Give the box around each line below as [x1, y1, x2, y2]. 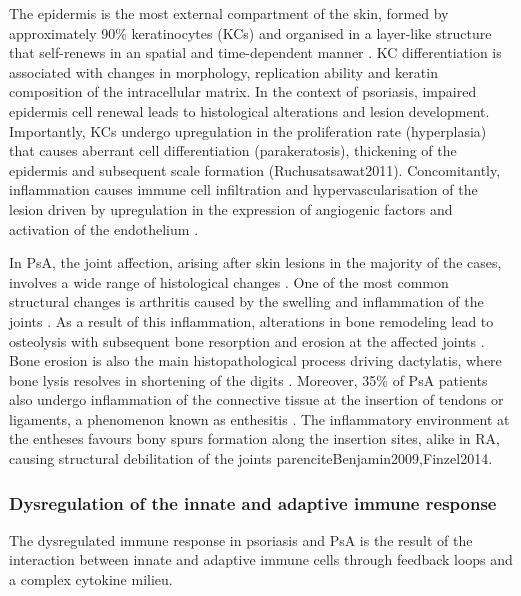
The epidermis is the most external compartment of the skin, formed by [9, 3, 449, 23]
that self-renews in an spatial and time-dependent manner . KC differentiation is [9, 42, 502, 63]
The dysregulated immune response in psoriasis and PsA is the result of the [9, 529, 473, 550]
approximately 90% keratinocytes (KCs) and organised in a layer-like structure [9, 22, 492, 43]
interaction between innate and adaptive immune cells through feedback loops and [9, 549, 513, 570]
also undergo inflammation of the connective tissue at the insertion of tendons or [9, 389, 504, 410]
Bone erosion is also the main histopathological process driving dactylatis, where [9, 350, 502, 371]
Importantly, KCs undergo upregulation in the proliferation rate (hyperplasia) [9, 120, 487, 141]
